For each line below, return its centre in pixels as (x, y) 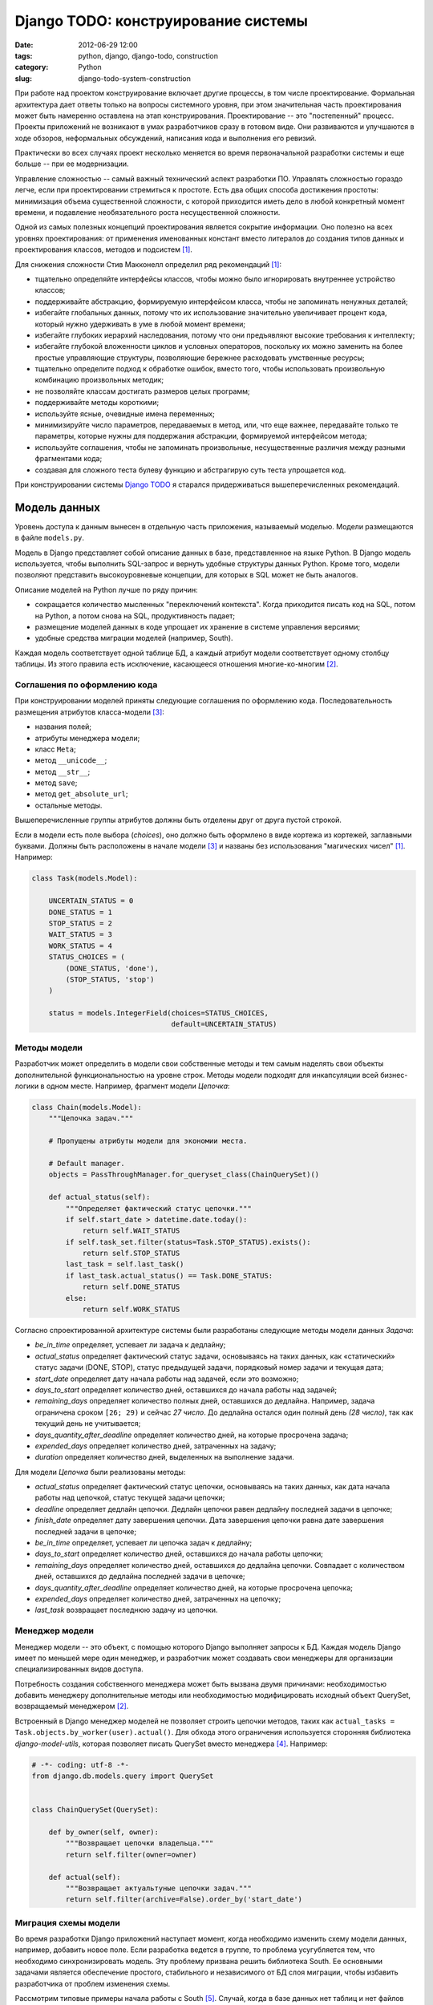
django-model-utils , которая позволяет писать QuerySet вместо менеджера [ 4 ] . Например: (171, 1744)
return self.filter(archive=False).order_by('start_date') (184, 1900)
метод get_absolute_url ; (81, 794)
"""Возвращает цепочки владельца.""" (140, 1843)
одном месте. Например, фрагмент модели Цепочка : (138, 1086)
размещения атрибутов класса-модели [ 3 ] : (89, 712)
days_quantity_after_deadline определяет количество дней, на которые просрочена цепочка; (194, 1587)
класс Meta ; (55, 749)
